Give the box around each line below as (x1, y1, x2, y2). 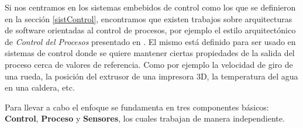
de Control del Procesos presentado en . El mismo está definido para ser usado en (5, 35, 296, 47)
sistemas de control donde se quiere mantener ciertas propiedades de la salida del (5, 47, 295, 59)
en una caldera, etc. (5, 81, 75, 94)
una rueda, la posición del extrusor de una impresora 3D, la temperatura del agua (5, 70, 298, 82)
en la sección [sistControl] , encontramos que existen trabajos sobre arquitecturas (5, 12, 292, 25)
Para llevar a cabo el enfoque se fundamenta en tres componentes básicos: (5, 101, 269, 113)
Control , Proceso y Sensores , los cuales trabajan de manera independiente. (5, 112, 285, 124)
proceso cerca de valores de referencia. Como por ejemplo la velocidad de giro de (5, 58, 293, 70)
